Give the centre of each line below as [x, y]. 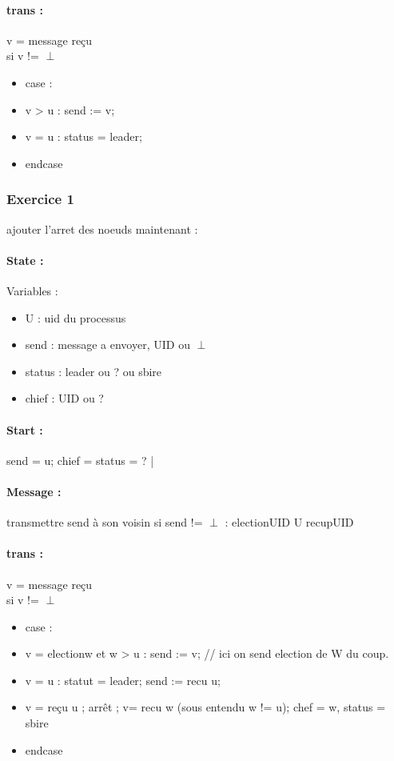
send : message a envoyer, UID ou [107, 344]
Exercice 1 [40, 199]
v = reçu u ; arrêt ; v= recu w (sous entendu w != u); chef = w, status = [205, 707]
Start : [25, 429]
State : [25, 260]
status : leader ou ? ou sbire [94, 371]
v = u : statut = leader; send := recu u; [123, 680]
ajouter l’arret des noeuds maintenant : [102, 228]
